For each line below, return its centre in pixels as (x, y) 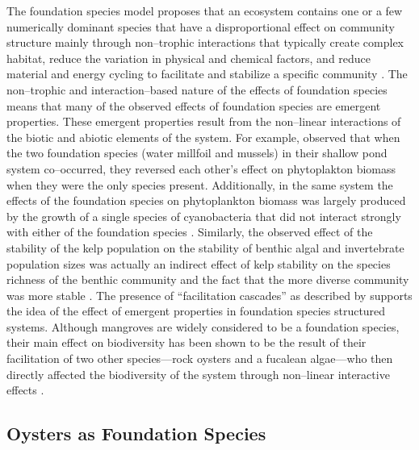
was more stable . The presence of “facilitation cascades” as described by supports (209, 295)
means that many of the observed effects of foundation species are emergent (194, 105)
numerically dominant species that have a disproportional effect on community (201, 26)
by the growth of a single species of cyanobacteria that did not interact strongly (204, 216)
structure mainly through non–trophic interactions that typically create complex (205, 42)
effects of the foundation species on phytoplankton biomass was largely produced (206, 200)
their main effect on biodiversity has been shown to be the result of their (186, 342)
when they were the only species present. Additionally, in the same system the (200, 184)
